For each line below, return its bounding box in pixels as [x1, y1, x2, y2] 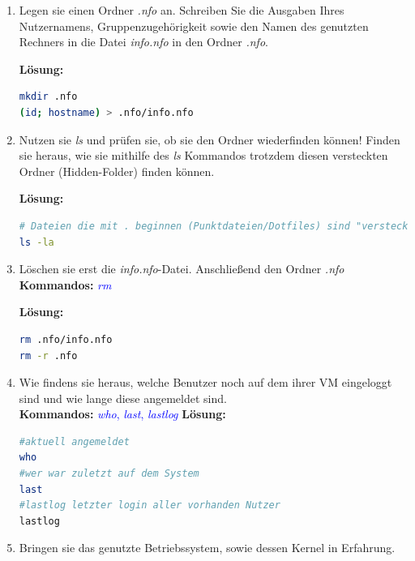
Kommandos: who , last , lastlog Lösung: [19, 405, 226, 422]
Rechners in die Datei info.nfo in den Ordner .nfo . [19, 33, 268, 50]
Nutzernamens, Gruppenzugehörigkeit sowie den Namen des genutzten [19, 17, 369, 34]
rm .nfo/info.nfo [19, 333, 113, 345]
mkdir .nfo [19, 91, 78, 103]
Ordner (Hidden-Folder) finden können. [19, 162, 215, 179]
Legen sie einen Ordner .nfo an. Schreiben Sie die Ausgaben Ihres [19, 2, 344, 18]
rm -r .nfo [19, 349, 78, 362]
